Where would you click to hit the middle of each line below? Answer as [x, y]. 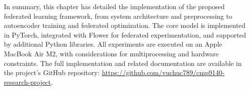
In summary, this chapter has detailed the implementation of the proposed [114, 6]
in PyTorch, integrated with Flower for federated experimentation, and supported [125, 34]
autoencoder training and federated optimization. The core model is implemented [125, 25]
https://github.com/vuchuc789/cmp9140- [163, 72]
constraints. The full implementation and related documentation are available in [123, 63]
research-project [28, 82]
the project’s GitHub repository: [52, 72]
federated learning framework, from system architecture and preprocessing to [118, 16]
